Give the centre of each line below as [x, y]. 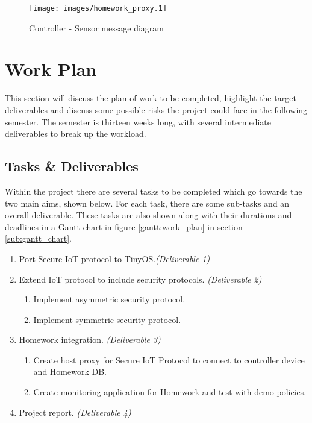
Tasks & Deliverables [72, 166]
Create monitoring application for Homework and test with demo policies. [170, 392]
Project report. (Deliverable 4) [75, 412]
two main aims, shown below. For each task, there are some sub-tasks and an [147, 203]
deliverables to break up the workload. [76, 133]
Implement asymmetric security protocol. [109, 299]
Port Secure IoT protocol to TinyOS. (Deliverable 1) [114, 258]
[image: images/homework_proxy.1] [98, 8]
